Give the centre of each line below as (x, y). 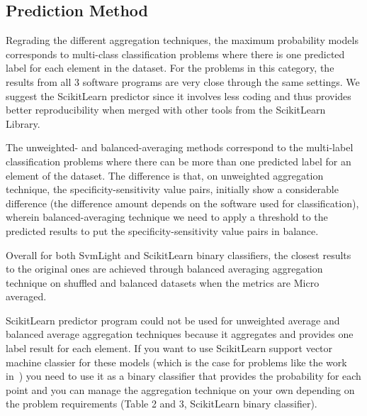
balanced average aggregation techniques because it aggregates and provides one (180, 334)
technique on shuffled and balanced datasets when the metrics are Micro (163, 282)
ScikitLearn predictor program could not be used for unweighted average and (173, 320)
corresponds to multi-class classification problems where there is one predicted (175, 54)
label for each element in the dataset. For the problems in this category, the (170, 68)
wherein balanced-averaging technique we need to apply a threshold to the (167, 217)
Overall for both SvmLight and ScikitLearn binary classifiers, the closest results (179, 254)
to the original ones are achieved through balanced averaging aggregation (164, 269)
